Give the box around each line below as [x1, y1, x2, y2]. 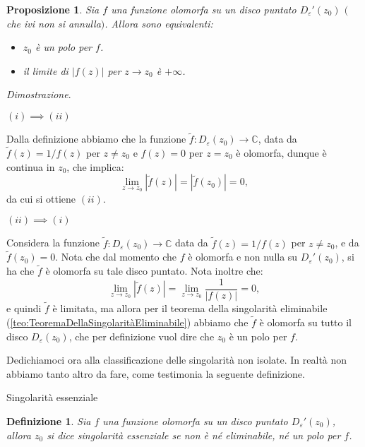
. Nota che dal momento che [55, 249, 177, 264]
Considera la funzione [6, 235, 100, 250]
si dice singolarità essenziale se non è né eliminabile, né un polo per [47, 427, 341, 442]
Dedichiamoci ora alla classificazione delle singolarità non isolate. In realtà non [6, 352, 347, 367]
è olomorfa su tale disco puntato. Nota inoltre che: [45, 263, 263, 278]
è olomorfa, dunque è [236, 145, 327, 160]
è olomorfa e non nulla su [188, 249, 298, 264]
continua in [6, 159, 55, 174]
